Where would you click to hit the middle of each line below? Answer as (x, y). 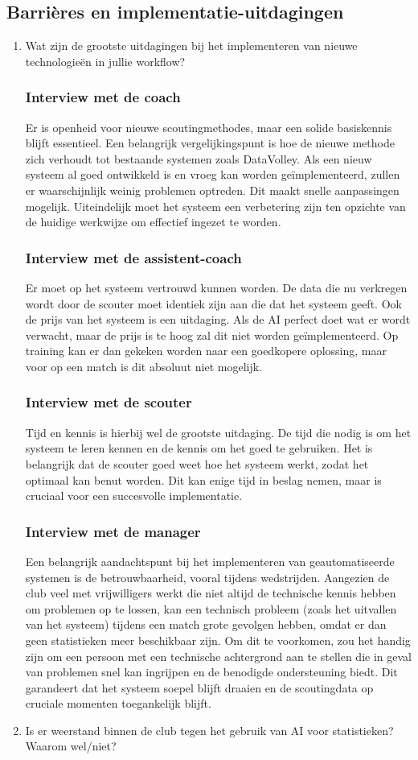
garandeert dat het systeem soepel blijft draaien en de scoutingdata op (199, 687)
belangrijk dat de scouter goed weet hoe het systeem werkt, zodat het (197, 463)
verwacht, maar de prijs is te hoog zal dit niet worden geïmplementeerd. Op (212, 335)
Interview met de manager (113, 531)
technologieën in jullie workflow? (105, 61)
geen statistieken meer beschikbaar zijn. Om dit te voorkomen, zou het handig (218, 640)
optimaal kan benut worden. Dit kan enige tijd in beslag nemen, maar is (203, 479)
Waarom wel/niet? (71, 746)
